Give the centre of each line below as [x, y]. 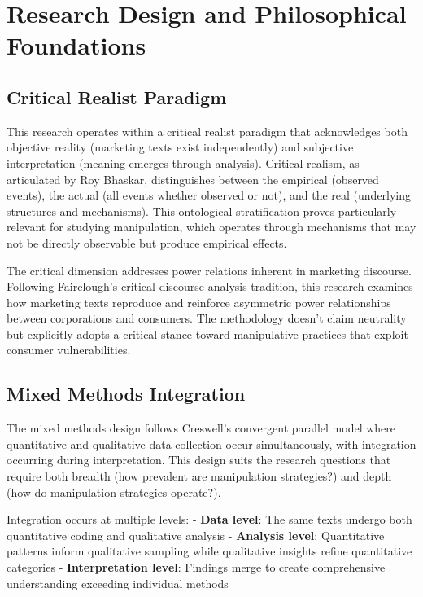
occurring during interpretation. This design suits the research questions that [199, 460]
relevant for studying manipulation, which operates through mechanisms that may [211, 227]
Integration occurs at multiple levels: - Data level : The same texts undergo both [209, 519]
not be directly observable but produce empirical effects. [147, 242]
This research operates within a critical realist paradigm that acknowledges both [207, 131]
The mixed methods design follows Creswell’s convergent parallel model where [201, 428]
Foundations [76, 45]
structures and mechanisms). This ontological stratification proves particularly [202, 211]
